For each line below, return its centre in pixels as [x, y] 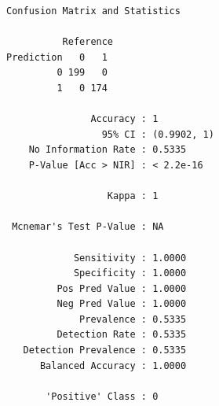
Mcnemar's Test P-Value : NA [88, 227]
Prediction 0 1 [57, 57]
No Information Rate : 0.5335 [108, 150]
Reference [88, 42]
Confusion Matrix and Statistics [93, 11]
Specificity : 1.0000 [130, 273]
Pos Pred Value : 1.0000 [122, 288]
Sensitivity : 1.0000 [130, 258]
